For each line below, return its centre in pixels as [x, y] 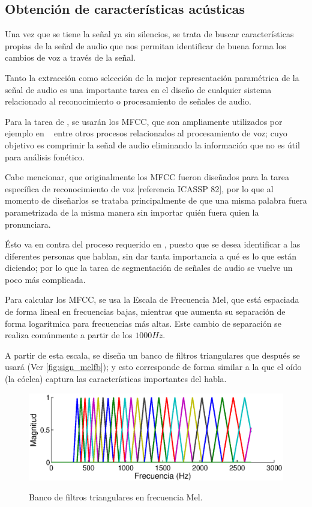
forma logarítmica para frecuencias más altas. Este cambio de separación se [143, 323]
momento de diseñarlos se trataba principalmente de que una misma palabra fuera [156, 200]
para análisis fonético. [45, 156]
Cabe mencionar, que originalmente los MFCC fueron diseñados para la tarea [147, 177]
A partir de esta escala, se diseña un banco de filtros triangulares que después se [152, 355]
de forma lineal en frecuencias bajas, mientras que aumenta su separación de [145, 311]
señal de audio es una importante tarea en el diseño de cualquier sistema [138, 89]
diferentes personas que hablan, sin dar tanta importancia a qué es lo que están [151, 256]
